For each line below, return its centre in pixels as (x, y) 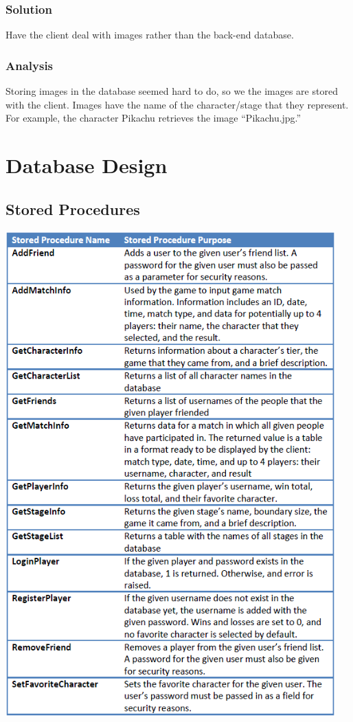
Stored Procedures (73, 208)
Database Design (87, 165)
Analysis (30, 65)
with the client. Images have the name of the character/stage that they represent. (177, 104)
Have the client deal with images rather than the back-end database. (150, 35)
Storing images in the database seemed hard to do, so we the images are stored (172, 91)
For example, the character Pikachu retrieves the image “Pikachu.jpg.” (153, 118)
